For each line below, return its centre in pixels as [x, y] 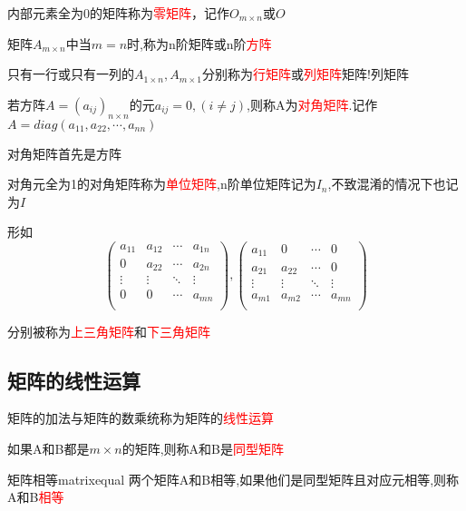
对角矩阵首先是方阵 [64, 153]
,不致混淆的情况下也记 [393, 184]
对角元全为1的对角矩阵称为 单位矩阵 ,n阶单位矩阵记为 [162, 184]
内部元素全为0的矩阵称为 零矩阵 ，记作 [118, 13]
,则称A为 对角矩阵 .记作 [312, 104]
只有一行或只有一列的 [71, 74]
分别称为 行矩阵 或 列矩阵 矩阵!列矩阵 [305, 74]
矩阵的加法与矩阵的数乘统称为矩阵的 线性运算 [141, 418]
